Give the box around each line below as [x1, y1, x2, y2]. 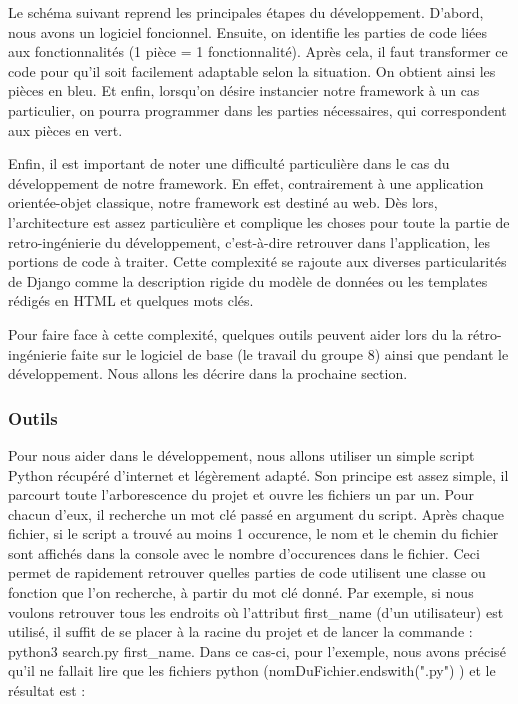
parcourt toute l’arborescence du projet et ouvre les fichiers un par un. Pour [8, 484, 474, 505]
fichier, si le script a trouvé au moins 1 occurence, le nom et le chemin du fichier [8, 523, 499, 544]
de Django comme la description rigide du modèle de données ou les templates [8, 270, 488, 291]
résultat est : [8, 680, 86, 701]
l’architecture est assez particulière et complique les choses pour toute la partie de [8, 211, 510, 232]
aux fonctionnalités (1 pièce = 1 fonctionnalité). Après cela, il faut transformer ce [8, 41, 508, 62]
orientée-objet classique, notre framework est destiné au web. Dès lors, [8, 192, 438, 213]
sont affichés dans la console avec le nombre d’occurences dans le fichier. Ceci [8, 542, 480, 563]
